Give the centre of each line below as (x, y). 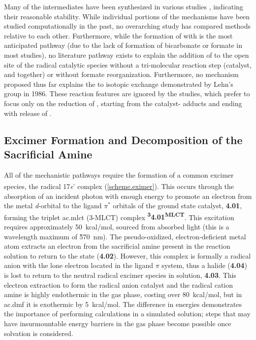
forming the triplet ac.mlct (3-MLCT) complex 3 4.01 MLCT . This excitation (119, 216)
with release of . (28, 113)
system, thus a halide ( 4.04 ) (204, 265)
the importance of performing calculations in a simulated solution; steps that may (128, 314)
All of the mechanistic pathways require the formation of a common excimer (119, 174)
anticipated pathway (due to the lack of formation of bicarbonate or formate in (123, 45)
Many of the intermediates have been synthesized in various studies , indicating (124, 6)
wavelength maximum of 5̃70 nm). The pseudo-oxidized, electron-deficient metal (125, 236)
